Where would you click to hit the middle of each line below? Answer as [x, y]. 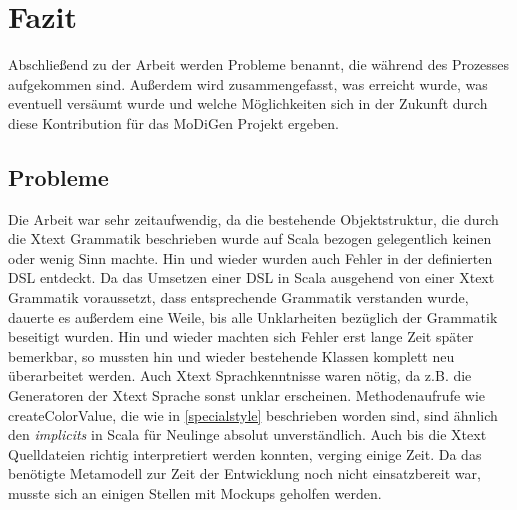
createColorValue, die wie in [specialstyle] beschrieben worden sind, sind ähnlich [253, 414]
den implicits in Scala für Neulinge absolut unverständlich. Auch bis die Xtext [247, 434]
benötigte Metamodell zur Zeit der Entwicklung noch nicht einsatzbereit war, [244, 473]
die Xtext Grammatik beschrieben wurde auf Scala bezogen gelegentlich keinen [250, 238]
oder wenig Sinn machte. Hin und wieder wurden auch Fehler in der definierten [250, 257]
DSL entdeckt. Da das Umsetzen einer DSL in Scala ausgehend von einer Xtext [251, 277]
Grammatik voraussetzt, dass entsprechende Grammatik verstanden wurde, [238, 297]
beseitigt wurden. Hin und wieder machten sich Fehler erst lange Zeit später [241, 336]
